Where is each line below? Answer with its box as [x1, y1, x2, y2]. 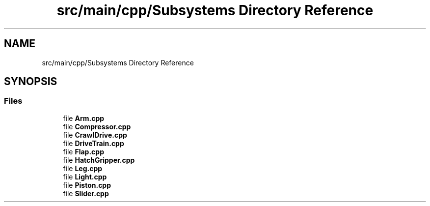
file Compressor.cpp [63, 122, 131, 131]
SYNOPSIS [4, 75, 57, 88]
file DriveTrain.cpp [63, 139, 124, 147]
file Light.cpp [63, 172, 107, 181]
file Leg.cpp [63, 164, 103, 173]
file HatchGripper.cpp [63, 155, 135, 164]
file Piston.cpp [63, 180, 111, 189]
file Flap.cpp [63, 147, 104, 156]
